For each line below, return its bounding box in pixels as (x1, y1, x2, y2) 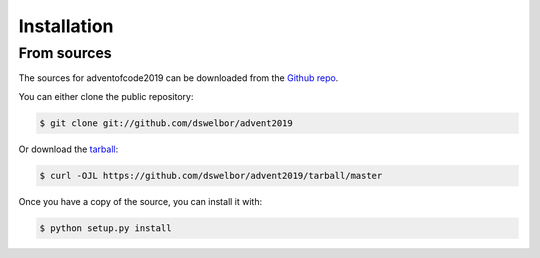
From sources (18, 44, 112, 62)
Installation (18, 15, 114, 37)
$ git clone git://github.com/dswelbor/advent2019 (39, 117, 294, 129)
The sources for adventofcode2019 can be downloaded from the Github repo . (18, 72, 339, 84)
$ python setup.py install (39, 222, 172, 234)
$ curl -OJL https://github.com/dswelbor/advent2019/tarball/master (39, 170, 383, 181)
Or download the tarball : (18, 143, 119, 155)
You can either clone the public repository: (18, 90, 194, 102)
